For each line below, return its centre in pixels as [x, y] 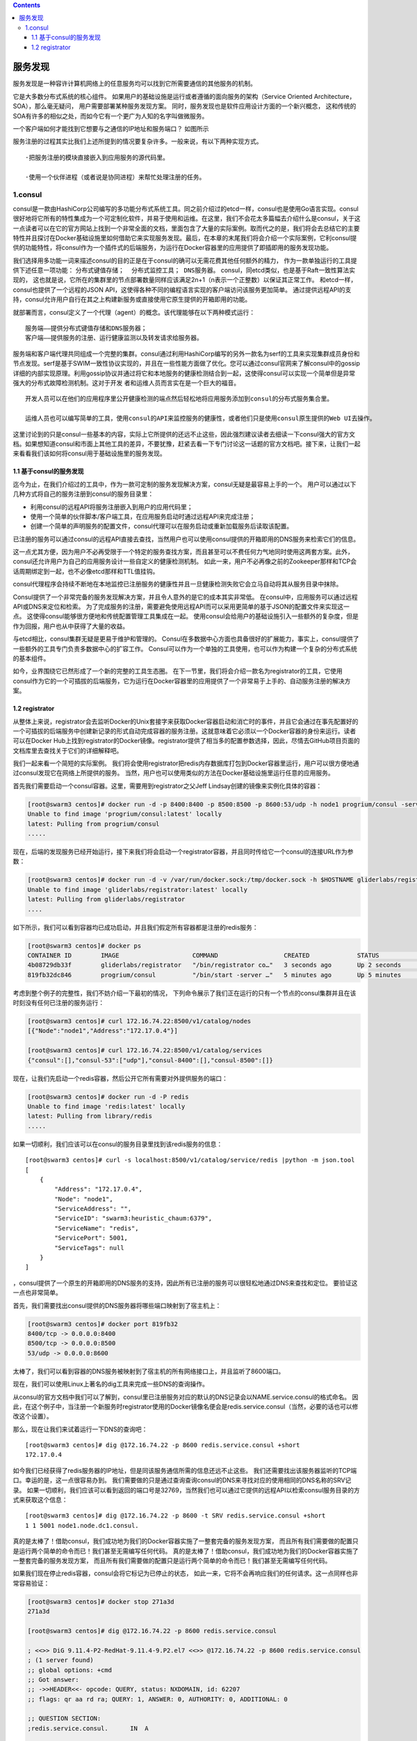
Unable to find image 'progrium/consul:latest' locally [125, 814]
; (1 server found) [60, 1660]
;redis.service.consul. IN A [88, 1728]
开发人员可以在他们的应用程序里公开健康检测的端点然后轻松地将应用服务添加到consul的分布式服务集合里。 [179, 399]
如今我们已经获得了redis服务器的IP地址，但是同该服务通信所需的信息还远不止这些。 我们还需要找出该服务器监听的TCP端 [185, 1470]
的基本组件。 [31, 658]
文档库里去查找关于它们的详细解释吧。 [68, 750]
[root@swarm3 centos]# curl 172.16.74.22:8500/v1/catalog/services [145, 1051]
